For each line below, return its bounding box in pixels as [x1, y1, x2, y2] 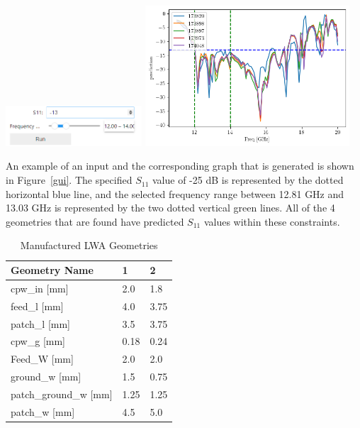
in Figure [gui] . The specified [6, 172, 133, 187]
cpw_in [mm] [11, 280, 69, 295]
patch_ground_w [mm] [11, 386, 113, 401]
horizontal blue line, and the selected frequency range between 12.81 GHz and [6, 186, 344, 201]
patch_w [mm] [11, 404, 75, 419]
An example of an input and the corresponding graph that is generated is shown [6, 158, 354, 173]
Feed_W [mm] [11, 351, 74, 366]
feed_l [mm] [11, 298, 64, 313]
